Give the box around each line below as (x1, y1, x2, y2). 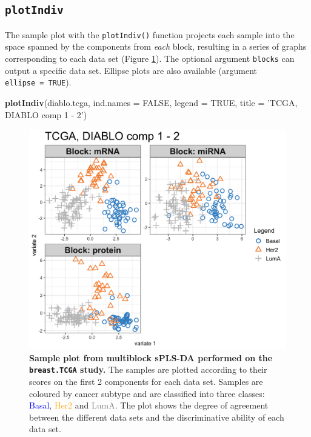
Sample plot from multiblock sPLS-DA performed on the (29, 351, 273, 364)
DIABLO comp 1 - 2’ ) (5, 108, 87, 121)
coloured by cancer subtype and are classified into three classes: (29, 387, 265, 399)
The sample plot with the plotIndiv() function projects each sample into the (5, 28, 295, 41)
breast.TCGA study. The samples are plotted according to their (29, 363, 267, 376)
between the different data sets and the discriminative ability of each (29, 410, 284, 423)
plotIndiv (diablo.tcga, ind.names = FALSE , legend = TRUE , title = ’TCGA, (5, 96, 298, 108)
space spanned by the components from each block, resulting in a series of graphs (5, 40, 307, 53)
